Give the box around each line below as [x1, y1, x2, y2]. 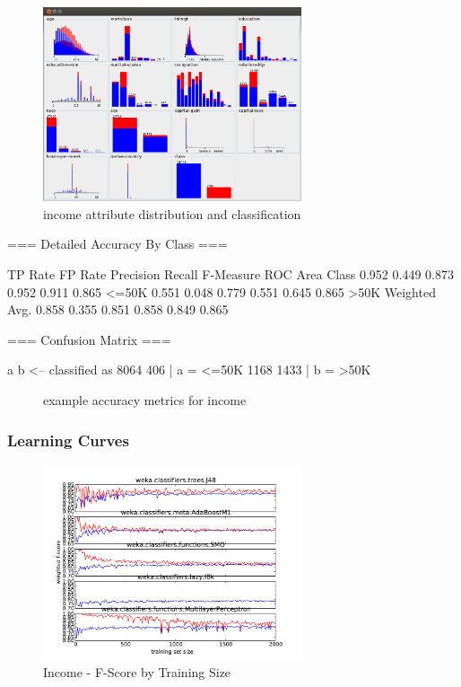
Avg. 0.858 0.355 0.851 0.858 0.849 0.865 [7, 300, 229, 319]
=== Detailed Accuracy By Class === [7, 234, 228, 253]
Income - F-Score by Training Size [43, 663, 231, 682]
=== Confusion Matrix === [7, 330, 171, 348]
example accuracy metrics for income [43, 391, 247, 409]
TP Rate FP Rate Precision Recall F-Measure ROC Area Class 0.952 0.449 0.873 [7, 265, 454, 284]
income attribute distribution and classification [43, 204, 301, 223]
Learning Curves [7, 428, 129, 451]
